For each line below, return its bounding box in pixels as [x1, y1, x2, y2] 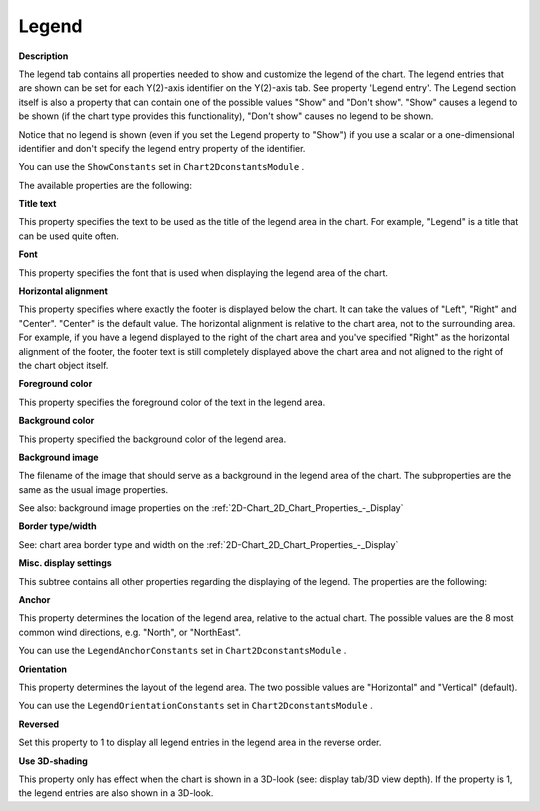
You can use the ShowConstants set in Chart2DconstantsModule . [18, 161, 305, 173]
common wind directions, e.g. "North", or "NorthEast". [18, 626, 242, 638]
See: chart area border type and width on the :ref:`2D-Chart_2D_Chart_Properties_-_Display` [18, 538, 399, 550]
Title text [18, 198, 57, 210]
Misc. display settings [18, 557, 112, 569]
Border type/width [18, 520, 97, 532]
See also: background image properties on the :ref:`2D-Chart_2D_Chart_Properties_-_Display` [18, 502, 404, 514]
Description [18, 50, 69, 62]
